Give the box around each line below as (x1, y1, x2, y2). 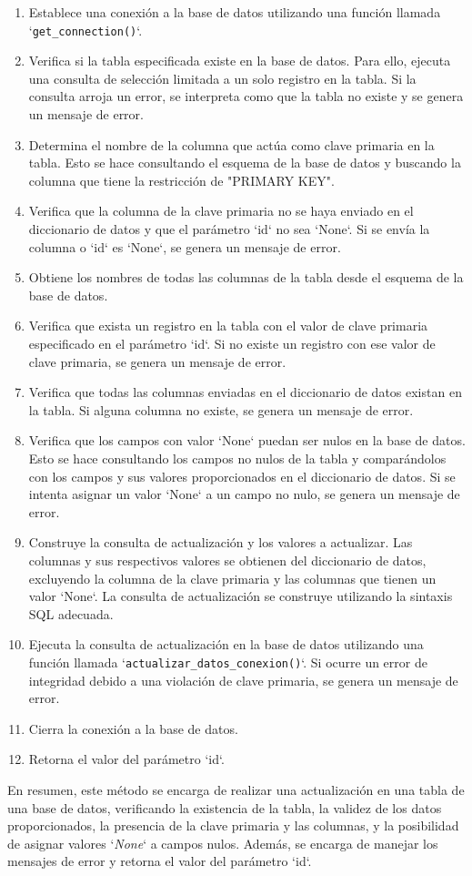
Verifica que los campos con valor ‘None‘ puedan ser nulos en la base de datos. (28, 431, 466, 450)
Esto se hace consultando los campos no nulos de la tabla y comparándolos (28, 448, 447, 467)
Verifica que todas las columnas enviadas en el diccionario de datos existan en (28, 382, 462, 402)
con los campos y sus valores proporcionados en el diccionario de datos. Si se (28, 466, 456, 485)
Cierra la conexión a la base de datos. (28, 718, 238, 738)
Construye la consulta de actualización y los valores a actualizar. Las (28, 533, 413, 552)
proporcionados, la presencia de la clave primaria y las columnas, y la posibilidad (7, 816, 459, 835)
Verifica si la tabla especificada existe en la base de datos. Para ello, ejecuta (28, 51, 451, 70)
